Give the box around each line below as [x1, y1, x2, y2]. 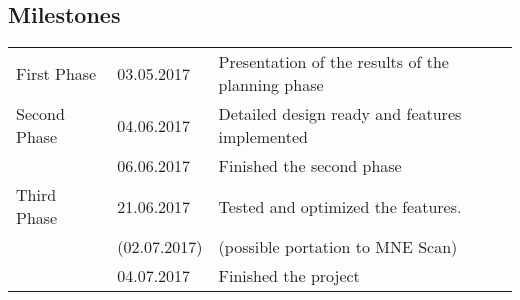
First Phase [16, 61, 97, 85]
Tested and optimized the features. [218, 194, 462, 218]
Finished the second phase [218, 154, 402, 178]
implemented [218, 125, 308, 149]
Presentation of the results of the [218, 50, 449, 74]
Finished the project [218, 264, 360, 288]
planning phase [218, 73, 324, 97]
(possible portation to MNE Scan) [218, 235, 458, 259]
